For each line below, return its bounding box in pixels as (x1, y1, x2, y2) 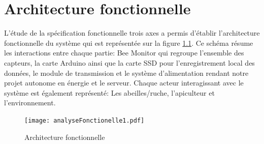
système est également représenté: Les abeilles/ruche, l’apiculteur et (4, 87, 215, 98)
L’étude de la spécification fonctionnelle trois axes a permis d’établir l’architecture (4, 27, 260, 38)
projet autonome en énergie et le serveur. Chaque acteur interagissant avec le (4, 77, 244, 88)
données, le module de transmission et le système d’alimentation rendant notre (4, 67, 249, 78)
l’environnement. (4, 97, 56, 108)
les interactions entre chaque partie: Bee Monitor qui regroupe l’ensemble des (4, 47, 244, 58)
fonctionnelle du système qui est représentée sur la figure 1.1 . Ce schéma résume (4, 37, 253, 48)
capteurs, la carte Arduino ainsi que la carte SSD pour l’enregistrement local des (4, 57, 255, 68)
